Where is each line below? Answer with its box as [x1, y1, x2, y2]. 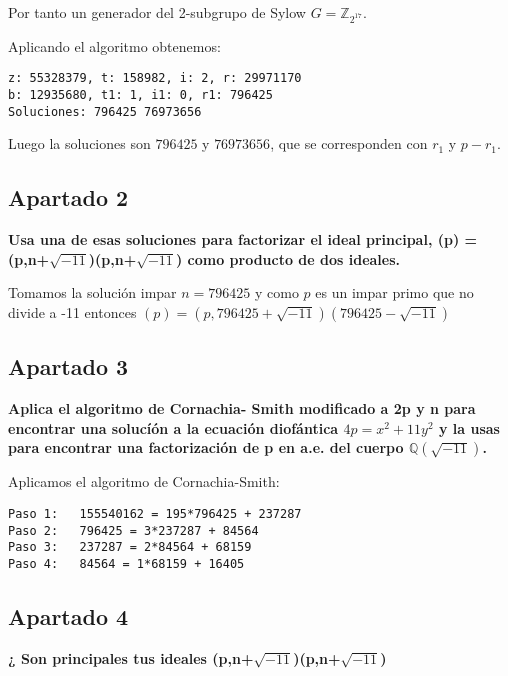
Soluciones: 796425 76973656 [8, 104, 202, 119]
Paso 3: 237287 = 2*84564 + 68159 [8, 540, 252, 555]
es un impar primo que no [315, 282, 474, 303]
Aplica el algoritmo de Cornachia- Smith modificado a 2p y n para [8, 398, 476, 419]
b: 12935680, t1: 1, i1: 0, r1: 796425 [8, 88, 273, 102]
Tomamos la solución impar [8, 282, 177, 303]
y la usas [438, 417, 500, 438]
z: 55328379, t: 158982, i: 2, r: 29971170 [8, 71, 302, 86]
